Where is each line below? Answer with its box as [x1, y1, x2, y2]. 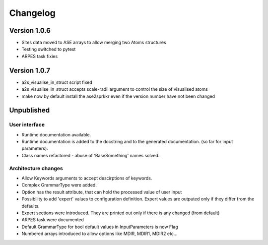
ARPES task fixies [21, 53, 58, 59]
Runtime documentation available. [21, 131, 91, 137]
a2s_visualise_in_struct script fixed [21, 79, 93, 85]
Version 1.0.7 [9, 66, 51, 74]
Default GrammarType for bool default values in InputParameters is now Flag [21, 224, 178, 230]
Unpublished [9, 106, 50, 115]
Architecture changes [9, 165, 63, 172]
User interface [9, 122, 45, 128]
